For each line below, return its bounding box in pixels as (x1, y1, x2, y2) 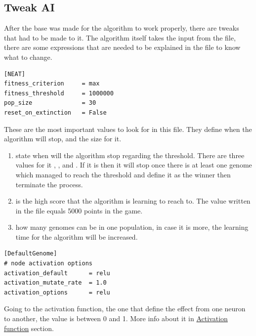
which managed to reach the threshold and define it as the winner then (15, 169, 231, 179)
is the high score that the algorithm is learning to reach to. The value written (15, 196, 251, 206)
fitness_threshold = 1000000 (4, 89, 114, 97)
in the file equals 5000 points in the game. (15, 205, 143, 215)
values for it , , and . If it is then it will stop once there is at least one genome (15, 160, 252, 170)
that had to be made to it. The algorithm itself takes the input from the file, (4, 32, 236, 42)
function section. (4, 323, 54, 333)
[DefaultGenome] (4, 250, 57, 257)
